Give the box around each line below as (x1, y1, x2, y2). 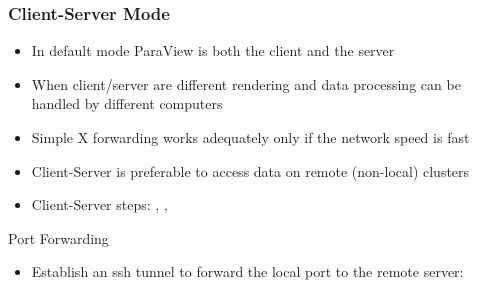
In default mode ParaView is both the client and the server (31, 40, 395, 61)
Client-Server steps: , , (31, 194, 168, 215)
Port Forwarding (8, 227, 109, 248)
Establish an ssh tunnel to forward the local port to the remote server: (31, 261, 464, 282)
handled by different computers (31, 93, 223, 114)
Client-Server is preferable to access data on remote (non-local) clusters (31, 160, 470, 181)
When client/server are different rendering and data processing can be (31, 73, 461, 94)
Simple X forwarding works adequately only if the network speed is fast (31, 127, 470, 147)
